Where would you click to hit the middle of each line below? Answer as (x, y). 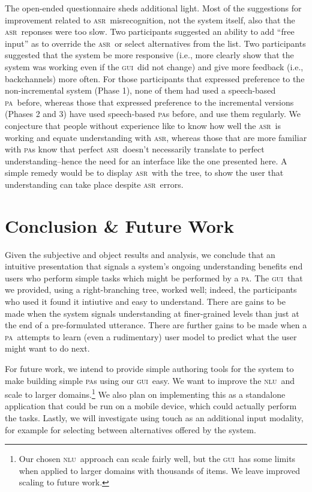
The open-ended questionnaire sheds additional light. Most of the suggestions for (153, 8)
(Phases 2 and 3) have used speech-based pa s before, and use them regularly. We (153, 114)
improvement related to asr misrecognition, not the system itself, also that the (150, 19)
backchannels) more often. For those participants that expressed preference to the (155, 78)
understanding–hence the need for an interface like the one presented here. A (146, 160)
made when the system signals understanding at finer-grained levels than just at (152, 313)
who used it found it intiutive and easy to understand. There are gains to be (145, 301)
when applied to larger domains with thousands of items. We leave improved (160, 470)
